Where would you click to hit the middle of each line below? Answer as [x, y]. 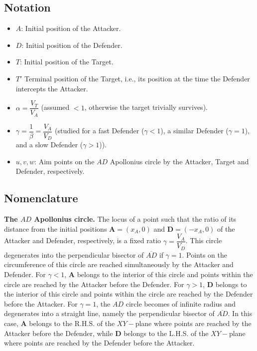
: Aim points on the [64, 161]
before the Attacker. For [41, 303]
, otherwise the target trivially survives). [146, 107]
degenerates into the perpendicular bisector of [74, 254]
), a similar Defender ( [194, 131]
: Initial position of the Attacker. [71, 28]
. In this [240, 313]
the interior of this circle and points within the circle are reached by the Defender [128, 294]
